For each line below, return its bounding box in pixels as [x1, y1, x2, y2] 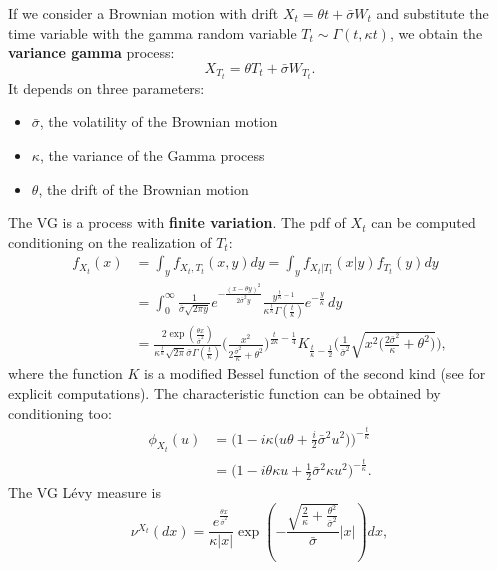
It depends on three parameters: [8, 77, 205, 98]
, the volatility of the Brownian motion [39, 111, 278, 132]
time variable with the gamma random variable [8, 22, 297, 43]
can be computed [371, 212, 476, 233]
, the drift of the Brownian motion [38, 178, 249, 199]
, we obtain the [389, 22, 483, 43]
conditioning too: [8, 402, 112, 423]
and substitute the [376, 3, 489, 23]
